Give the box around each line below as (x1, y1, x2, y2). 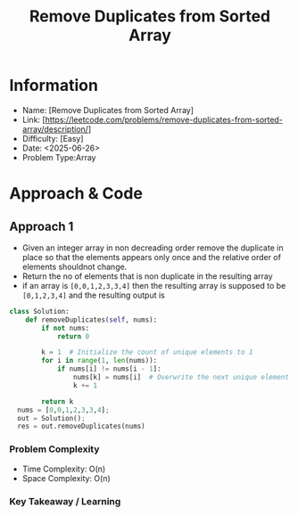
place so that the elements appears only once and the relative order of (21, 251, 281, 262)
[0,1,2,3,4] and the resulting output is (21, 290, 165, 300)
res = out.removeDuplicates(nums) (17, 422, 145, 431)
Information (9, 76, 98, 95)
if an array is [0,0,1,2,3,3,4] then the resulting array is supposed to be (21, 280, 286, 291)
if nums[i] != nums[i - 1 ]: (56, 364, 162, 373)
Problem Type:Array (21, 152, 96, 162)
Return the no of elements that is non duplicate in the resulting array (21, 270, 274, 282)
